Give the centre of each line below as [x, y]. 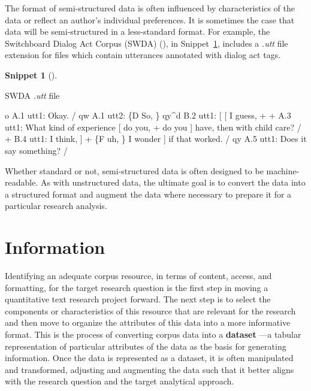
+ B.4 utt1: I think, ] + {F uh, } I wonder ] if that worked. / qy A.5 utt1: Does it [156, 139]
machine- [283, 170]
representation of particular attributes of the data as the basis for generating [146, 346]
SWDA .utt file [32, 95]
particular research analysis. [56, 206]
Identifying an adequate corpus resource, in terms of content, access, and [138, 276]
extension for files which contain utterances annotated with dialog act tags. [143, 55]
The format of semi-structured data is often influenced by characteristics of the [150, 8]
